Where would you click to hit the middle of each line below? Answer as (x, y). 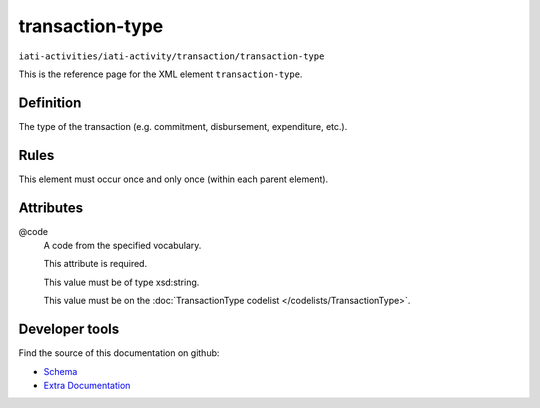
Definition (50, 102)
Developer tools (69, 329)
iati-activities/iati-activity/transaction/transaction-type (171, 56)
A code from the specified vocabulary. (122, 246)
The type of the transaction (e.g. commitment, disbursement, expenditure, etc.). (183, 126)
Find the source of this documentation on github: (119, 353)
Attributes (51, 207)
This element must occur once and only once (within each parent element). (173, 179)
